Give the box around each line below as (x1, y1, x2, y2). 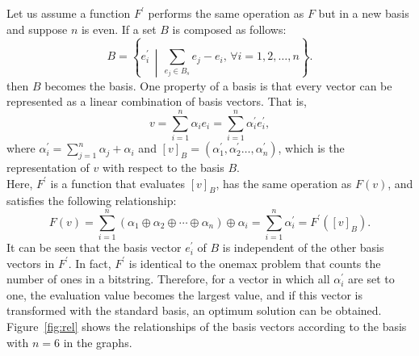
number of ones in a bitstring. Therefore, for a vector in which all (6, 270, 330, 287)
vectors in (6, 254, 55, 271)
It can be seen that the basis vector (6, 239, 182, 256)
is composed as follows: (172, 20, 287, 37)
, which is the (278, 140, 345, 157)
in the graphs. (63, 333, 132, 350)
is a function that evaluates (50, 174, 186, 191)
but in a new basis (318, 5, 409, 21)
